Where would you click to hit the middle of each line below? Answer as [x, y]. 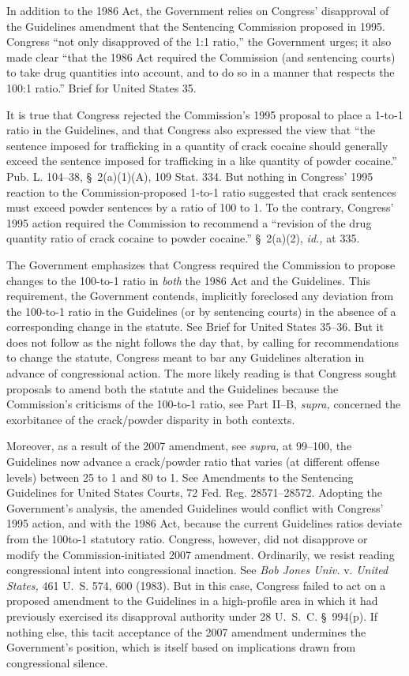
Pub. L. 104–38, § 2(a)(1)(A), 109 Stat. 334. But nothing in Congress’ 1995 [190, 176]
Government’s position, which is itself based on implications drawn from [181, 647]
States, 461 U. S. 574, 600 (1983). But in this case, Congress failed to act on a [196, 585]
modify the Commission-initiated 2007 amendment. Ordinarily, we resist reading [201, 554]
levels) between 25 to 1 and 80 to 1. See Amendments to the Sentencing [180, 477]
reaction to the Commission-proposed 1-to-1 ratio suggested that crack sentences [201, 192]
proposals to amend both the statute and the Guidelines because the [173, 388]
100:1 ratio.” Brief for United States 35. [101, 87]
